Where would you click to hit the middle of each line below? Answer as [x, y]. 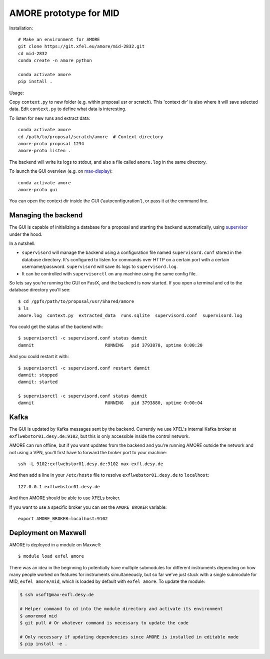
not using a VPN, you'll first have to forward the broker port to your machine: [88, 452]
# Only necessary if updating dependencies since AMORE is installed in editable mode [129, 637]
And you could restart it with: [39, 357]
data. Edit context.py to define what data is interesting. [68, 109]
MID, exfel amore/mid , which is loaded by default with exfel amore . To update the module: [107, 581]
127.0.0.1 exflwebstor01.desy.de [59, 486]
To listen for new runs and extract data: [49, 118]
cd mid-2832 [33, 53]
